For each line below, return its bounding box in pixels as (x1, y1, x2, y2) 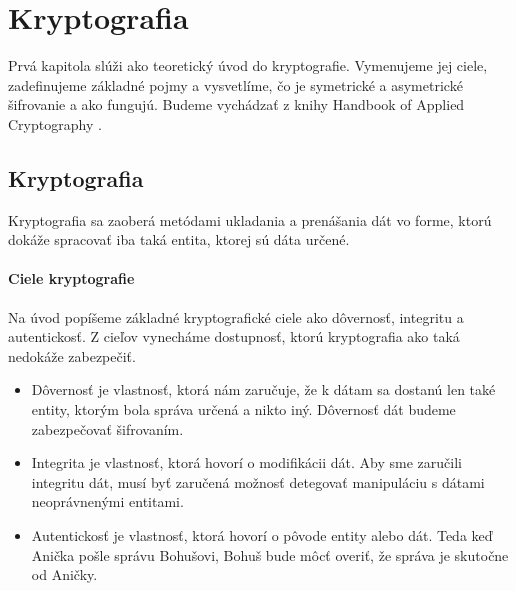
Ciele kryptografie (8, 268, 135, 289)
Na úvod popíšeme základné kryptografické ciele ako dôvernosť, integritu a (8, 306, 464, 327)
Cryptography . (8, 113, 102, 134)
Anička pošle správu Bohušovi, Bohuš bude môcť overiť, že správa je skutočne (31, 544, 509, 565)
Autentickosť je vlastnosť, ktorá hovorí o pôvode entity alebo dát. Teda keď (31, 525, 493, 546)
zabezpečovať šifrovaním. (31, 418, 184, 439)
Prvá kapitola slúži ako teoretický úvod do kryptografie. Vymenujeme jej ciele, (8, 55, 488, 76)
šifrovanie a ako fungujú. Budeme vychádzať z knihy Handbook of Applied (8, 94, 465, 115)
